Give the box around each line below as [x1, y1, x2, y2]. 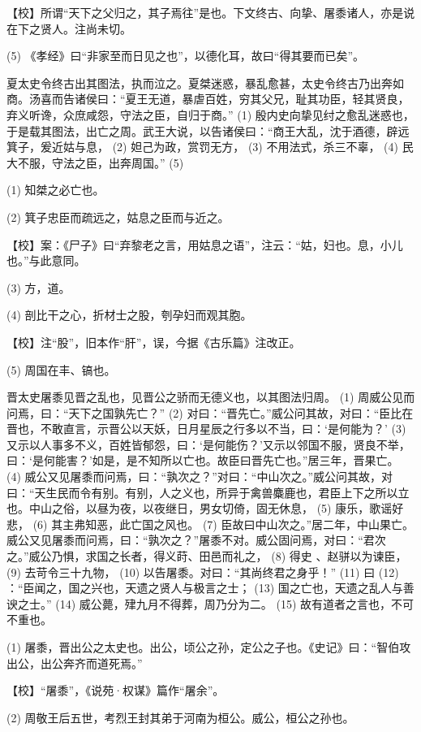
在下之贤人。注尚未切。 [6, 19, 131, 37]
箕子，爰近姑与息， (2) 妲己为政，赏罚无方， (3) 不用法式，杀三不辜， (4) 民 [6, 138, 414, 155]
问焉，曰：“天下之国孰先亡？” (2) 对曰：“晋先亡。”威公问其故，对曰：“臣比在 [6, 404, 414, 421]
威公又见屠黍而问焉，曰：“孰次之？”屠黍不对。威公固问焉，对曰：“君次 [6, 531, 386, 548]
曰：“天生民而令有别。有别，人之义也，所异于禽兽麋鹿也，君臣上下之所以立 [6, 483, 410, 500]
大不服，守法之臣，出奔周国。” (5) [6, 154, 184, 171]
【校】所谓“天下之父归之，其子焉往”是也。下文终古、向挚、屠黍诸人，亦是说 [6, 4, 415, 20]
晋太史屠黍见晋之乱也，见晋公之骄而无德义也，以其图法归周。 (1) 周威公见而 [6, 388, 415, 405]
